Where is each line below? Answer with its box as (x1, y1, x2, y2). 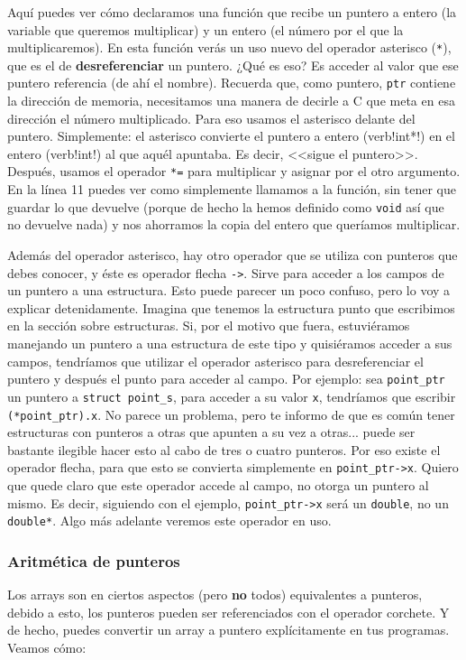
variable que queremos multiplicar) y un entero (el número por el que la (7, 20, 404, 39)
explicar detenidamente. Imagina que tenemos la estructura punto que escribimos (7, 298, 455, 317)
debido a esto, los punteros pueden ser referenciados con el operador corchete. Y (7, 602, 450, 621)
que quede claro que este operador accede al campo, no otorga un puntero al (7, 476, 429, 494)
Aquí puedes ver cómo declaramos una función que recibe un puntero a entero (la (7, 3, 457, 21)
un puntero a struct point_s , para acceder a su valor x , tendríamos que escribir (7, 386, 456, 405)
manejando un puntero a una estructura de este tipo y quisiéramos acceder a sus (7, 334, 452, 352)
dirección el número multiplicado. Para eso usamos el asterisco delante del (7, 108, 416, 127)
